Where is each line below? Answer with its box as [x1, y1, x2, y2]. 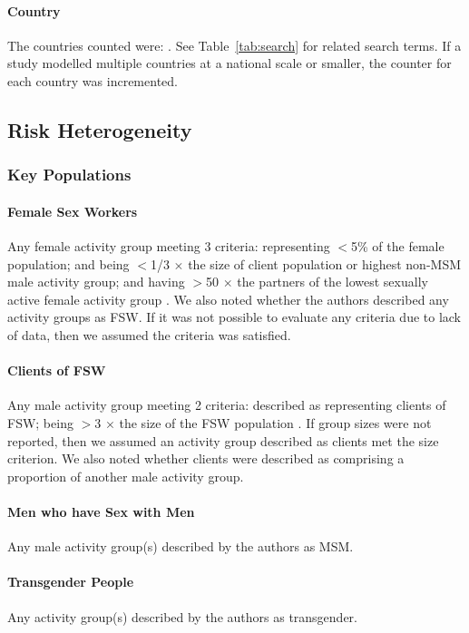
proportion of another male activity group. [7, 466, 244, 485]
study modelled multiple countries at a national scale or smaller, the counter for [7, 54, 452, 73]
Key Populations [7, 163, 132, 186]
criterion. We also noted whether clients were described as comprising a [7, 449, 405, 468]
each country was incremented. [7, 71, 178, 90]
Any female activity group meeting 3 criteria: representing [7, 237, 330, 255]
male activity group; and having [7, 272, 185, 291]
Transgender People [7, 572, 134, 591]
